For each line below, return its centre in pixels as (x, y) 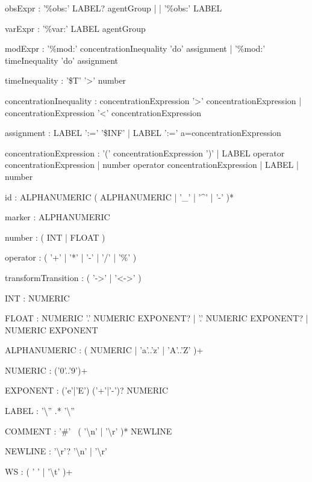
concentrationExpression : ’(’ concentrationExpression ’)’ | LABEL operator (145, 153)
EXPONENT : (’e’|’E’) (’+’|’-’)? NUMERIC (87, 390)
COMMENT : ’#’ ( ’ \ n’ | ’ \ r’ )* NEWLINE (89, 431)
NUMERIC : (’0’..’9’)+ (46, 370)
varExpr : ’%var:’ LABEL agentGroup (75, 28)
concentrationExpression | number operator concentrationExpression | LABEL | (152, 165)
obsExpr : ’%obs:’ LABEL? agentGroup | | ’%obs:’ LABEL (114, 8)
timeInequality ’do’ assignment (61, 60)
